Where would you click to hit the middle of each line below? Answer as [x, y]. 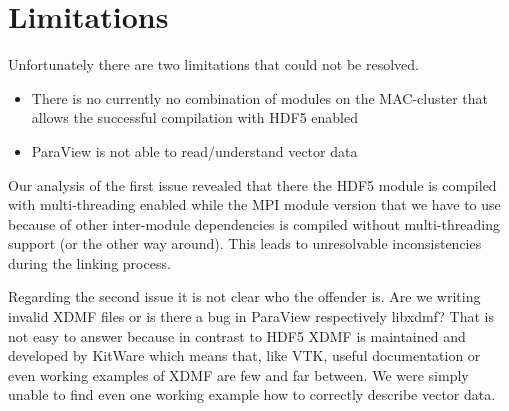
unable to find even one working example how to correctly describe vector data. [252, 394]
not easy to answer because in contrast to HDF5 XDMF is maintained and [237, 335]
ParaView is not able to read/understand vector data [194, 150]
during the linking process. [89, 262]
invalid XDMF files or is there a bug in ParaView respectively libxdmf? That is [251, 316]
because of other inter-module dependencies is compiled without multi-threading [254, 223]
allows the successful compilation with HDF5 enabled [194, 117]
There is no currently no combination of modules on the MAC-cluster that [259, 97]
